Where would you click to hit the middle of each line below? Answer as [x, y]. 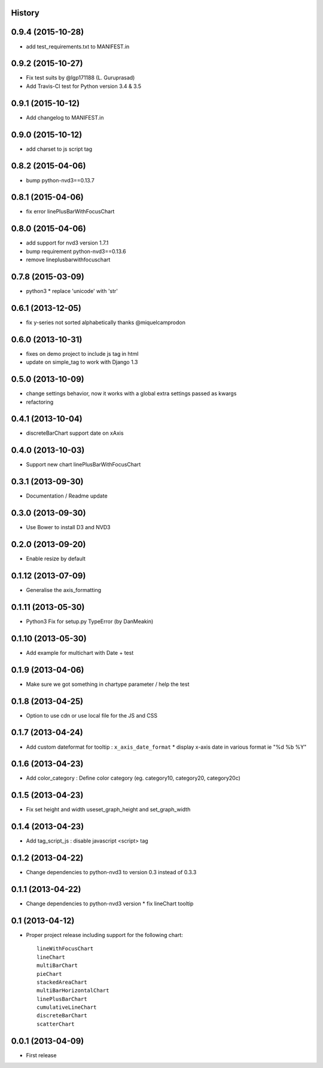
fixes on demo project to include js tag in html [82, 353]
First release [41, 1055]
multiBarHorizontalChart [73, 991]
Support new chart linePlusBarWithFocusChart [83, 465]
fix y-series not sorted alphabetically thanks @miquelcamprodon [106, 322]
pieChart [49, 974]
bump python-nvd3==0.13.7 [60, 180]
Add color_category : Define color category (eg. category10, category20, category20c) [133, 778]
